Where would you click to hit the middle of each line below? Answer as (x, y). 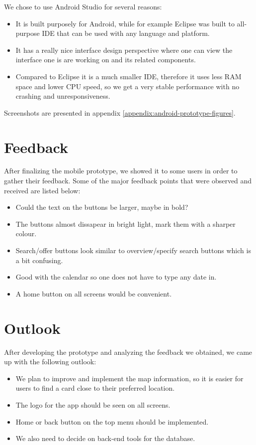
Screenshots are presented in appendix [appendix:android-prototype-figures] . (120, 112)
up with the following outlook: (50, 362)
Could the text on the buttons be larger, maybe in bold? (102, 207)
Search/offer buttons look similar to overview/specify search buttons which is (133, 250)
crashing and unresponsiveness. (63, 96)
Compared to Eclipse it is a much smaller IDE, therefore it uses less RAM (128, 76)
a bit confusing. (39, 260)
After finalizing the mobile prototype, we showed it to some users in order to (121, 171)
